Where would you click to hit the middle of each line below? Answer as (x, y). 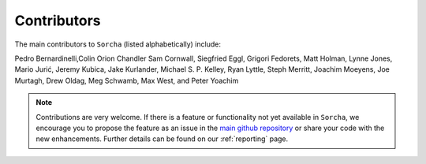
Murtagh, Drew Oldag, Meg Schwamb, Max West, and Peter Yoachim (127, 80)
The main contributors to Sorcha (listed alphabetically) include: (118, 44)
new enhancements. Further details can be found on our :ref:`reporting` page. (162, 139)
